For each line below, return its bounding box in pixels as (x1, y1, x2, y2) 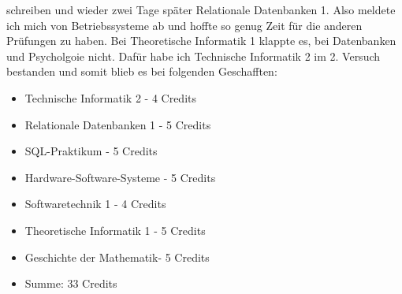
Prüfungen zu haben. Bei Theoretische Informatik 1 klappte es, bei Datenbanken (6, 32, 396, 49)
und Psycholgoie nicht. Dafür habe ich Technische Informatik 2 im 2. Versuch (6, 47, 381, 64)
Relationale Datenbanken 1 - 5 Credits (24, 116, 211, 132)
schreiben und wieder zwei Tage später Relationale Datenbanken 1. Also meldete (6, 2, 396, 17)
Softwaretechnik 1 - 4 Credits (24, 195, 166, 212)
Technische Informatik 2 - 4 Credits (24, 89, 197, 106)
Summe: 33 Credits (24, 275, 117, 292)
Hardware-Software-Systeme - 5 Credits (24, 169, 216, 185)
